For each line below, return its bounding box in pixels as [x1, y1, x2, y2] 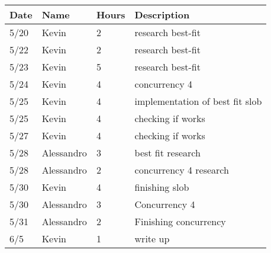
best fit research [134, 146, 201, 159]
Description [134, 8, 190, 21]
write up [134, 232, 170, 245]
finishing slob [134, 180, 189, 194]
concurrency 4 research [134, 163, 229, 177]
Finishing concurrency [134, 214, 226, 228]
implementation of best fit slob [134, 94, 262, 108]
